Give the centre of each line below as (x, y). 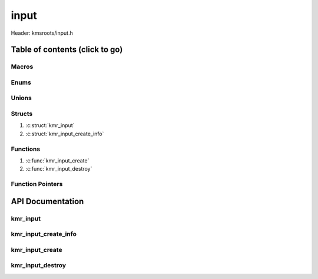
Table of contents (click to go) (67, 50)
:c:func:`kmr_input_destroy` (59, 169)
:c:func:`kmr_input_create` (57, 160)
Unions (21, 98)
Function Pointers (37, 184)
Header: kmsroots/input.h (42, 33)
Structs (22, 114)
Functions (26, 149)
